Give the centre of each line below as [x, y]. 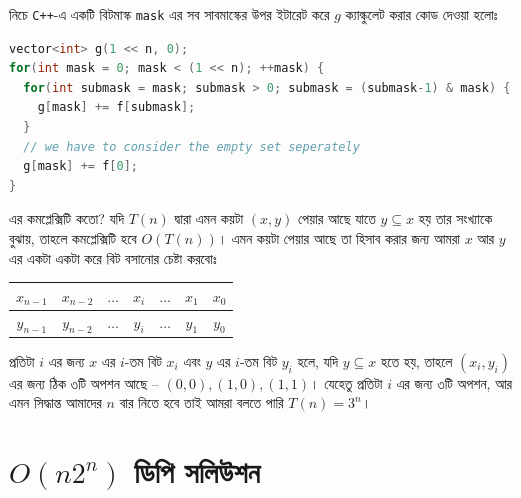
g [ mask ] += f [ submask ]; [116, 107]
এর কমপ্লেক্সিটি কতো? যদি [67, 218]
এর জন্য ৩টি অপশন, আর [454, 382]
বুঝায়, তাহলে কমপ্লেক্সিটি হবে [73, 238]
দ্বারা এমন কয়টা [209, 218]
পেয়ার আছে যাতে [337, 218]
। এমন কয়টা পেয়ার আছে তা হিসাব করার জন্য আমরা [339, 238]
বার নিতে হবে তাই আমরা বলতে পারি [201, 402]
